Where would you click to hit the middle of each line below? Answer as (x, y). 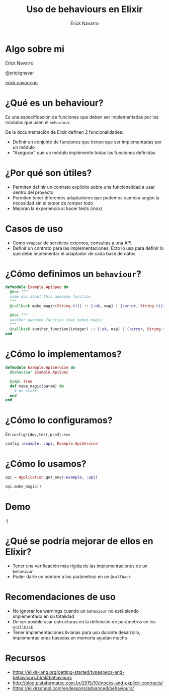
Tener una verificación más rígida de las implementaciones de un (80, 566)
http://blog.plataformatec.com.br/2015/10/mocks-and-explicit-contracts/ (88, 683)
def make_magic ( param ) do (37, 386)
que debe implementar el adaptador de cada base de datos (74, 253)
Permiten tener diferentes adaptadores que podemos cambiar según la (86, 197)
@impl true (21, 381)
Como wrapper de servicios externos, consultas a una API (72, 243)
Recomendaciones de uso (60, 597)
